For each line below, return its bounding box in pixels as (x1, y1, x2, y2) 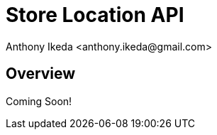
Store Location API (6, 3, 184, 27)
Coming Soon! (6, 94, 72, 107)
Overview (6, 65, 76, 83)
